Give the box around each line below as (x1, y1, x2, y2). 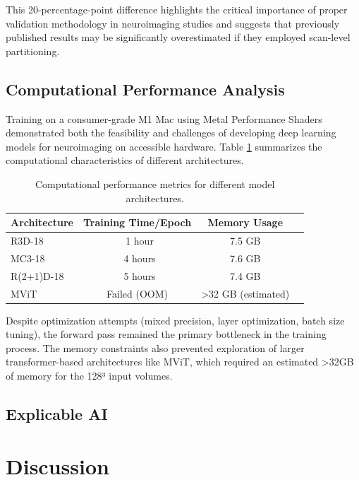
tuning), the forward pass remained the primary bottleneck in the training (6, 327, 327, 341)
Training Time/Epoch (83, 215, 192, 230)
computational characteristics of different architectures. (6, 153, 244, 168)
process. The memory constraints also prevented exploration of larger (6, 340, 305, 355)
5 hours (123, 268, 156, 283)
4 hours (123, 250, 156, 265)
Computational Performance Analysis (6, 78, 285, 100)
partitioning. (6, 43, 60, 58)
